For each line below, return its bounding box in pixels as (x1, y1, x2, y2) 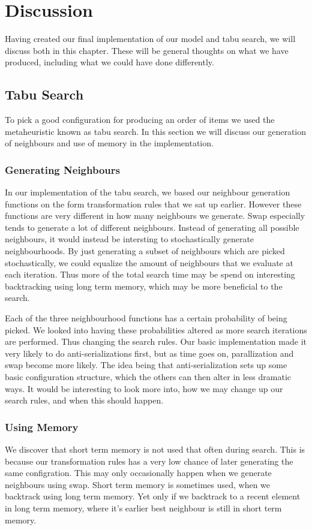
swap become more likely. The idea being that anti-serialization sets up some (5, 359, 287, 371)
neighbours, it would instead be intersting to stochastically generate (5, 233, 254, 245)
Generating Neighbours (5, 162, 120, 177)
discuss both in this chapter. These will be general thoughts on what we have (5, 44, 289, 56)
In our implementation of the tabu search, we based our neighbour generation (5, 186, 290, 198)
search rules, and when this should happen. (5, 394, 164, 406)
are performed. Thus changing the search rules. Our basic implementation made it (5, 335, 307, 348)
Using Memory (5, 419, 79, 434)
